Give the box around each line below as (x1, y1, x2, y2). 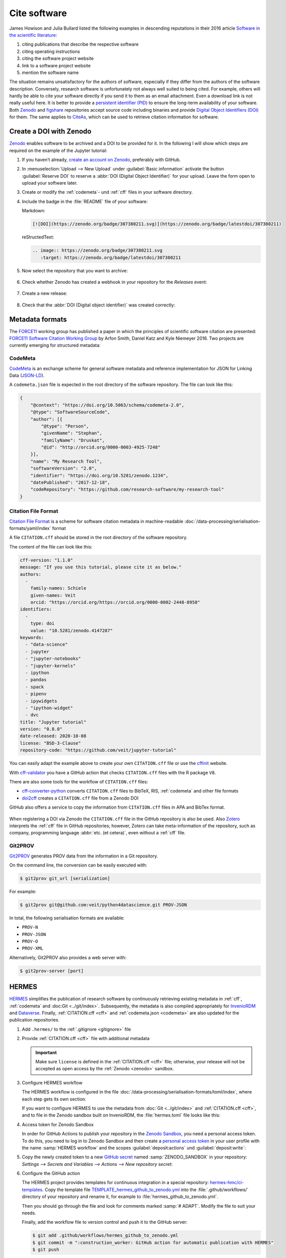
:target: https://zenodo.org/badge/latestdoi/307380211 (40, 255, 181, 260)
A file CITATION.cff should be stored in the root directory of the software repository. (9, 534, 188, 540)
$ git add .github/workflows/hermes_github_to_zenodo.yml (32, 1233, 178, 1238)
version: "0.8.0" (20, 726, 63, 732)
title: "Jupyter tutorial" (20, 719, 86, 725)
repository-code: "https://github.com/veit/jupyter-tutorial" (20, 747, 176, 753)
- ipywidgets (25, 698, 57, 704)
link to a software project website (22, 62, 91, 68)
